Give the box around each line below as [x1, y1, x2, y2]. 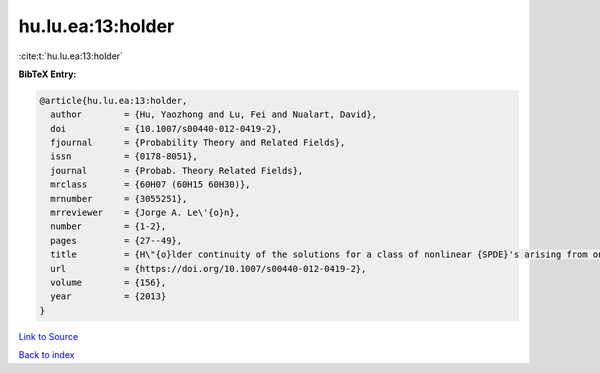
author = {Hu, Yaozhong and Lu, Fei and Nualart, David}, [50, 109, 378, 120]
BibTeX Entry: [18, 68, 77, 80]
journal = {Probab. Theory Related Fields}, [50, 165, 304, 176]
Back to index [18, 349, 75, 361]
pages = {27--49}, [50, 235, 183, 246]
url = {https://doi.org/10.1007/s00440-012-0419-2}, [50, 263, 367, 274]
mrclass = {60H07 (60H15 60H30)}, [50, 179, 251, 190]
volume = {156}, [50, 277, 167, 288]
